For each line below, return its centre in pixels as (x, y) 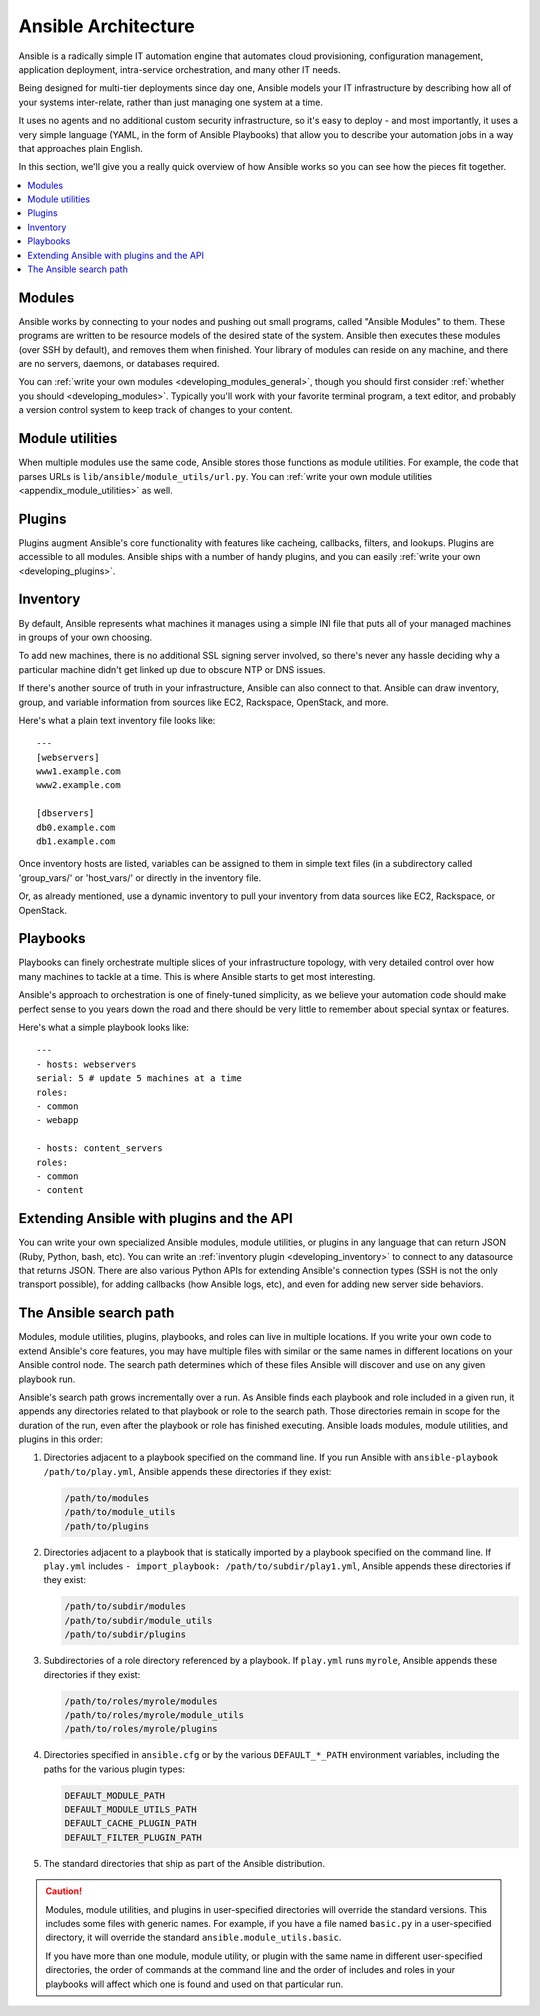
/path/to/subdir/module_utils (138, 1620)
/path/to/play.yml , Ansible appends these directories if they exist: (187, 1471)
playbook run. (47, 1379)
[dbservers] (65, 813)
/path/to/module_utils (120, 1512)
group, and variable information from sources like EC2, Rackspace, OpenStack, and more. (203, 702)
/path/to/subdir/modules (125, 1606)
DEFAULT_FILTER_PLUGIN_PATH (133, 1837)
